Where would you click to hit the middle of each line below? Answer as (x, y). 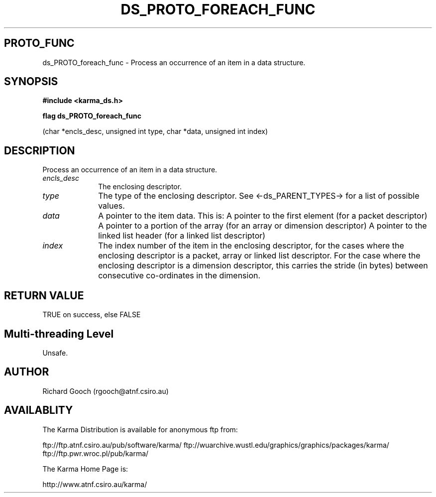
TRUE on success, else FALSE (92, 315)
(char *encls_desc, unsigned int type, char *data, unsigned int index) (155, 131)
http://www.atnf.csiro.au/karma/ (95, 484)
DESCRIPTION (40, 150)
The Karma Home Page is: (85, 469)
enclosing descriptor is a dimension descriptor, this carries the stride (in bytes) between (263, 266)
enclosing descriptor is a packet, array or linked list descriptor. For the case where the (259, 256)
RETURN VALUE (44, 295)
